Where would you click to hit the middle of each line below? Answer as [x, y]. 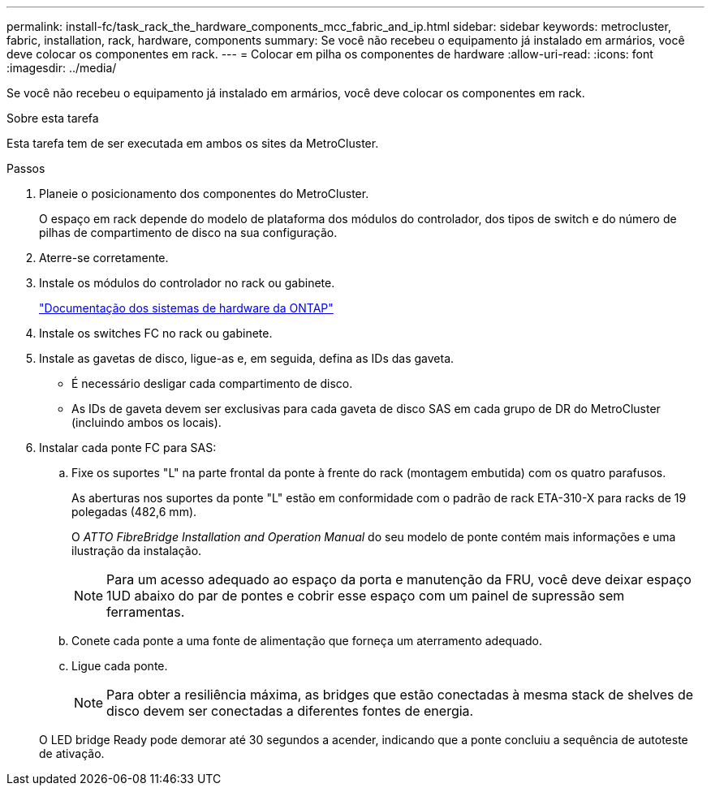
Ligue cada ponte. [120, 666]
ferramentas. [146, 612]
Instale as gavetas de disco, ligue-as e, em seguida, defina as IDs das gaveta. [247, 358]
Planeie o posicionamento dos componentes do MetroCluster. [204, 194]
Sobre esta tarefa [53, 118]
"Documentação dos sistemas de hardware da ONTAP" [186, 308]
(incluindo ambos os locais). [147, 422]
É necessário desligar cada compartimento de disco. [212, 383]
